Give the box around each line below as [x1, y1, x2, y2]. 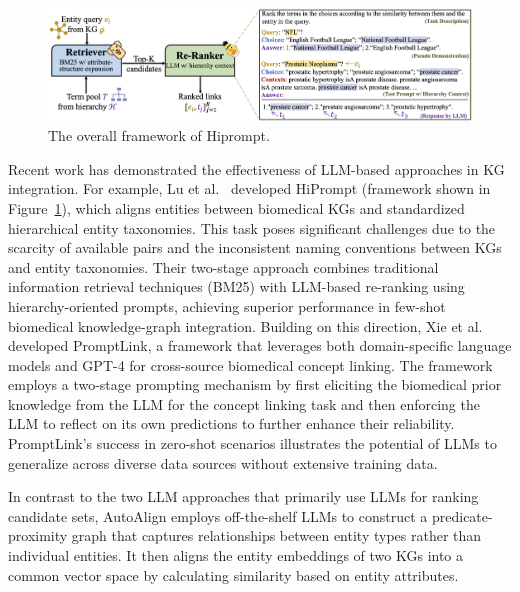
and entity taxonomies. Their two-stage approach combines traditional [8, 256, 439, 277]
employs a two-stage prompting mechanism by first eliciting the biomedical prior [8, 374, 502, 395]
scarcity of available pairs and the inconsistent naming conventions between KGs [8, 237, 502, 258]
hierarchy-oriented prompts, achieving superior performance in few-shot [8, 295, 446, 316]
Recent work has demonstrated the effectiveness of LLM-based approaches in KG [8, 158, 505, 179]
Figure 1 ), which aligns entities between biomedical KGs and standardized [8, 197, 465, 218]
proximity [8, 525, 68, 546]
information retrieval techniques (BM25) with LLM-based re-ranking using [8, 276, 465, 297]
